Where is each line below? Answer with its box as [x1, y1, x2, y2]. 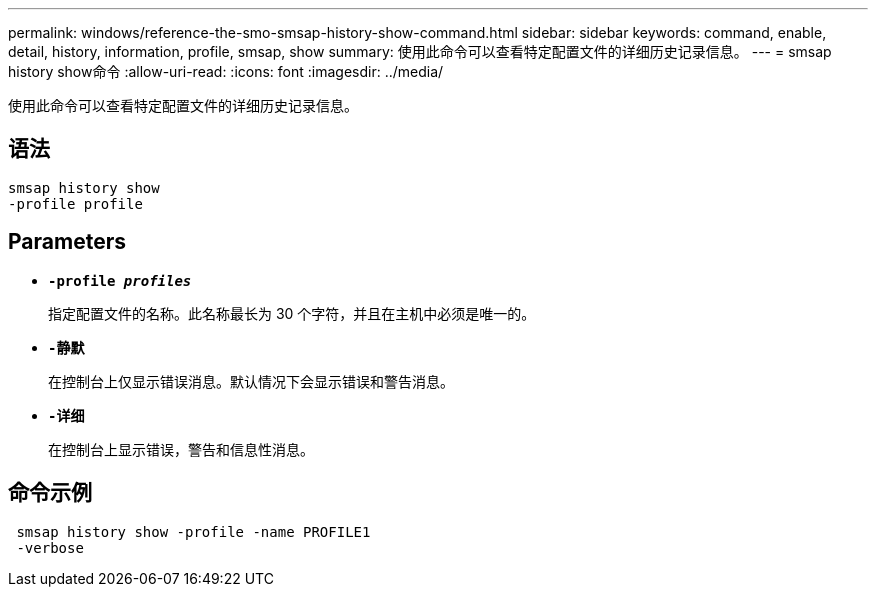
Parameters [8, 229, 126, 255]
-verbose [16, 539, 84, 556]
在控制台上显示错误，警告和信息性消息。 [48, 440, 314, 458]
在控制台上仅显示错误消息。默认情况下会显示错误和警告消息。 [48, 372, 454, 390]
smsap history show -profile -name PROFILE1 [16, 523, 371, 540]
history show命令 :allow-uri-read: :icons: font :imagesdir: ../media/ [8, 63, 444, 80]
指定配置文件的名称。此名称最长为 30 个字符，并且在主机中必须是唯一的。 [48, 304, 536, 322]
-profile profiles [48, 272, 192, 289]
